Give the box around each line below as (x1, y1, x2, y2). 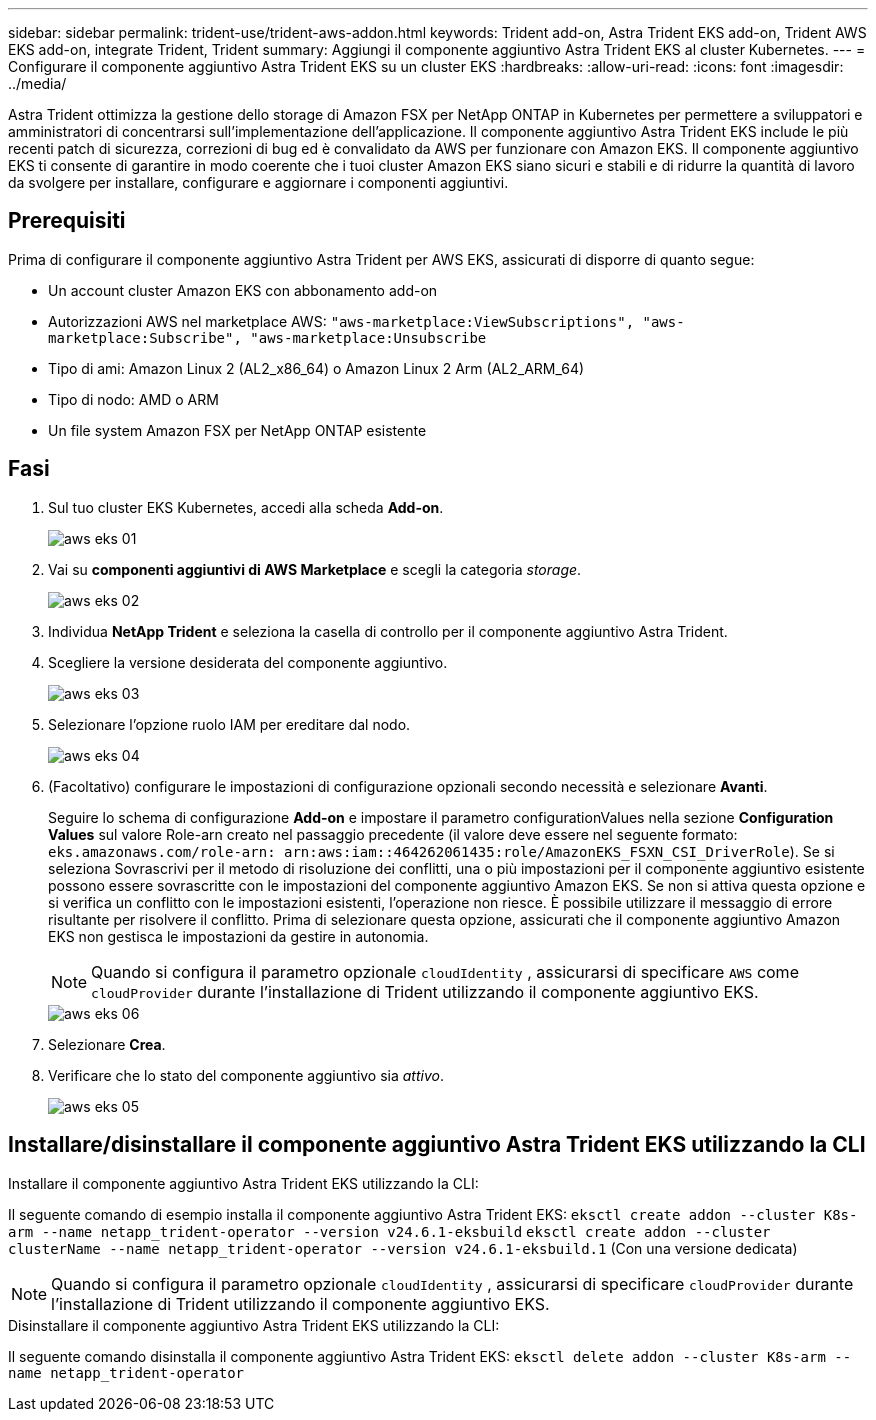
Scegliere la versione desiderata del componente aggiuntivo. (48, 653, 448, 671)
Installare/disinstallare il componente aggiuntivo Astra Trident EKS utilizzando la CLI (8, 1132, 866, 1158)
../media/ (8, 75, 67, 92)
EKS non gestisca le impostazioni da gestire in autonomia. (48, 927, 429, 945)
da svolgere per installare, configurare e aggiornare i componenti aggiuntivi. (8, 174, 509, 191)
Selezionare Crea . (48, 1035, 166, 1053)
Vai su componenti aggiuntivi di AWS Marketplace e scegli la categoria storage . (48, 560, 582, 578)
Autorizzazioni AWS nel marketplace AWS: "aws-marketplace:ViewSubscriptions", (48, 312, 635, 330)
